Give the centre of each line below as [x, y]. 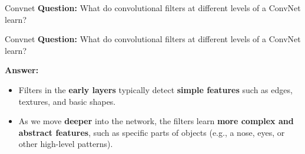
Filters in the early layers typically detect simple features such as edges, [155, 89]
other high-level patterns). [66, 144]
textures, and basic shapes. [67, 101]
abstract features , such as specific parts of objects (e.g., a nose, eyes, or [152, 132]
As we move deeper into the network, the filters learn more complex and [156, 121]
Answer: [22, 70]
